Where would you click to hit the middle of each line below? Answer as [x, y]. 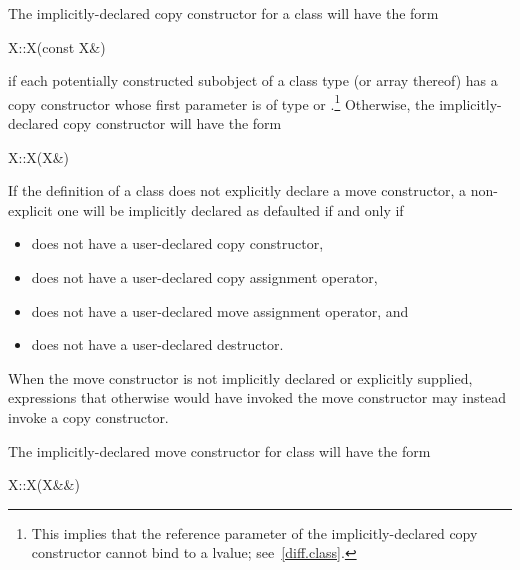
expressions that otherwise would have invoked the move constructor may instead [257, 397]
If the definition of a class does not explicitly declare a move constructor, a [237, 190]
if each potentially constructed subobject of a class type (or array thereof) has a [253, 80]
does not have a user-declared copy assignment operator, [204, 277]
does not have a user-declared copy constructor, [177, 243]
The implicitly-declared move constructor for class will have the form [219, 450]
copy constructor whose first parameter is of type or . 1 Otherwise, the [221, 102]
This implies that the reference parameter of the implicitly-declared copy [254, 532]
